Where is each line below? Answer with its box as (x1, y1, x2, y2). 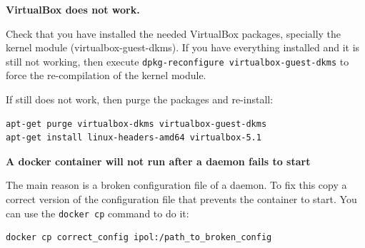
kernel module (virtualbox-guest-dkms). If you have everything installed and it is (6, 40, 360, 55)
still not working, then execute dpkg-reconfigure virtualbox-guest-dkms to (6, 53, 349, 68)
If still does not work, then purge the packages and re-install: (6, 92, 274, 107)
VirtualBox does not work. (6, 2, 140, 16)
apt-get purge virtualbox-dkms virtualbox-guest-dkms (6, 118, 267, 129)
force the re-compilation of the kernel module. (6, 68, 206, 83)
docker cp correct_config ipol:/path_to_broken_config (6, 232, 272, 243)
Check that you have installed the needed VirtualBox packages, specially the (6, 26, 341, 41)
